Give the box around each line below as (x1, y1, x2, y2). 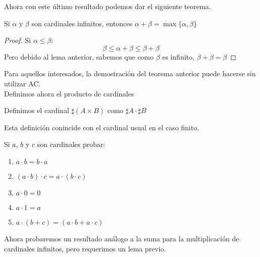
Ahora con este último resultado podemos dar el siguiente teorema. (4, 1, 211, 11)
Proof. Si (4, 35, 31, 45)
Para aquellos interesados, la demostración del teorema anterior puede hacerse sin (4, 68, 256, 79)
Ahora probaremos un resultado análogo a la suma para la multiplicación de (4, 233, 239, 243)
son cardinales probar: (37, 139, 105, 149)
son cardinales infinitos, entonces (31, 18, 133, 28)
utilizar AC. (4, 78, 41, 88)
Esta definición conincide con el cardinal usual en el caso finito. (4, 122, 200, 132)
